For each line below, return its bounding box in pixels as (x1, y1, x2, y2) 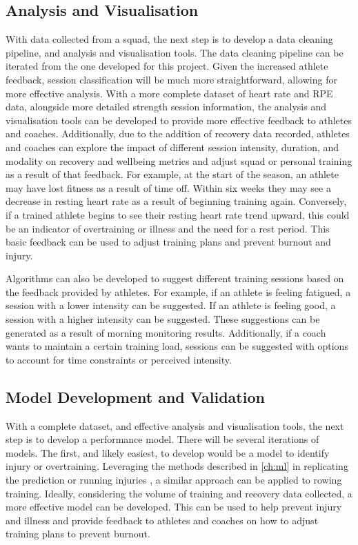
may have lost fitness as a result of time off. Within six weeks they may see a (6, 180, 331, 195)
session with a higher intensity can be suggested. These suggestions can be (6, 312, 320, 326)
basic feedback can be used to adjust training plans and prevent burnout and (6, 235, 331, 249)
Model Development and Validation (6, 386, 265, 407)
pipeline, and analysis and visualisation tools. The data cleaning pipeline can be (6, 45, 344, 59)
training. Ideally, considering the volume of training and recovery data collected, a (6, 486, 352, 500)
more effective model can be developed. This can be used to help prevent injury (6, 499, 342, 514)
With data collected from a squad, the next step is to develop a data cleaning (6, 32, 333, 46)
